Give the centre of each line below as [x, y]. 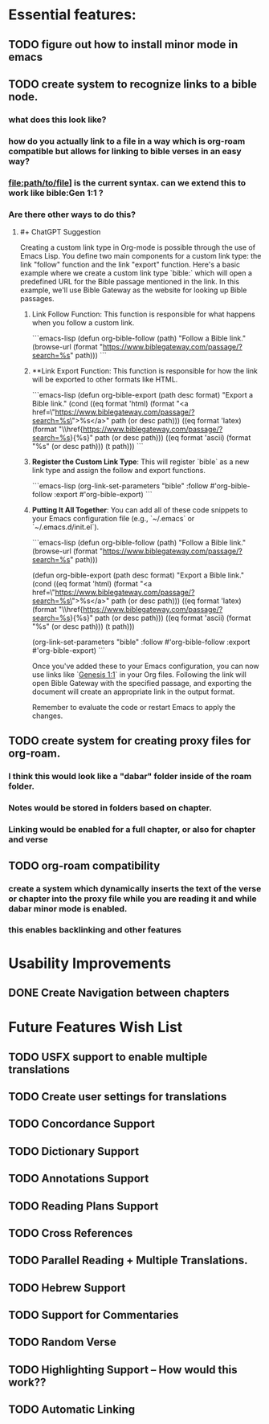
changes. [47, 716]
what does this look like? [57, 120]
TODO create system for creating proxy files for [130, 741]
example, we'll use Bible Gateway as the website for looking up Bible [133, 290]
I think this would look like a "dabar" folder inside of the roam [130, 777]
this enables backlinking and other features [95, 930]
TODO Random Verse [62, 1342]
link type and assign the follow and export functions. [119, 471]
